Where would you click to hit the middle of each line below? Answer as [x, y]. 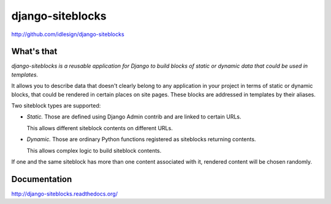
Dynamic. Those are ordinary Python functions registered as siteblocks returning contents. [141, 139]
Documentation [42, 179]
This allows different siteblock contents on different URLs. [100, 128]
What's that [34, 52]
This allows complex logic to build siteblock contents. [94, 150]
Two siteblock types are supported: [56, 106]
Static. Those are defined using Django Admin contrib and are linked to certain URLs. [134, 117]
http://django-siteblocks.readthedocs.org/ [64, 194]
